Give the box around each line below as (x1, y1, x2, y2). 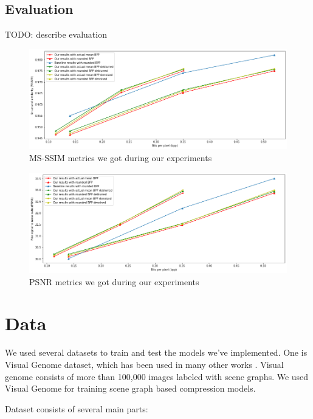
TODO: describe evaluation (5, 28, 107, 41)
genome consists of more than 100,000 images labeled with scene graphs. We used (5, 370, 309, 383)
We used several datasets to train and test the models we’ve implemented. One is (5, 346, 308, 359)
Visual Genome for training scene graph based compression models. (5, 382, 256, 395)
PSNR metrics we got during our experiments (29, 275, 199, 288)
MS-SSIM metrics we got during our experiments (29, 151, 212, 164)
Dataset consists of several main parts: (5, 402, 148, 415)
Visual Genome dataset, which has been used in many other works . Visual (5, 358, 284, 370)
